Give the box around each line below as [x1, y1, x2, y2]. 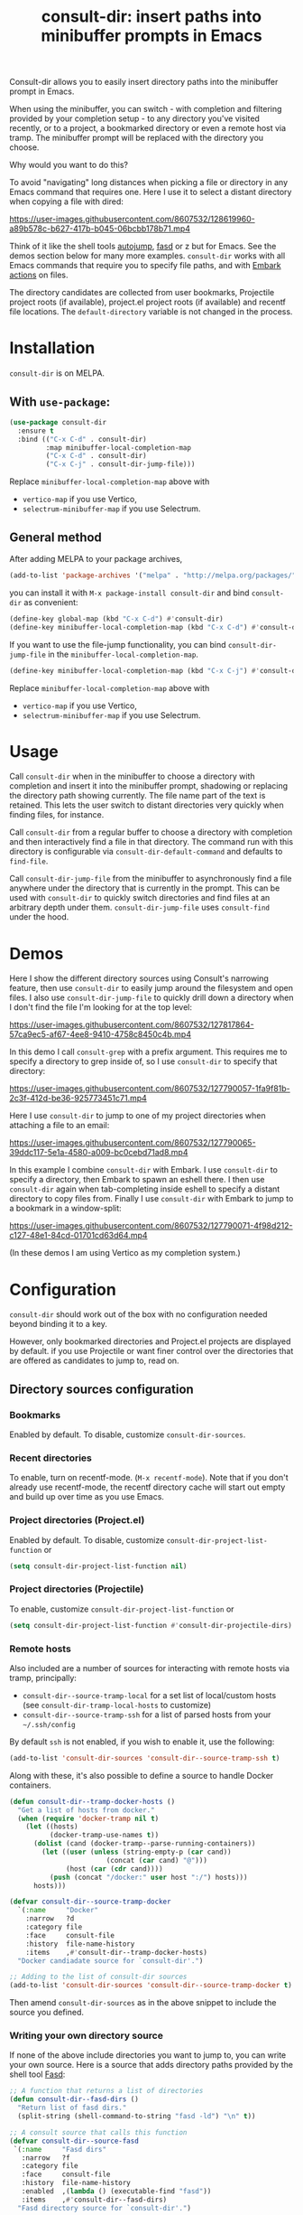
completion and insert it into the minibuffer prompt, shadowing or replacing [9, 780, 289, 791]
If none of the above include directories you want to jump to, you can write [9, 2050, 287, 2061]
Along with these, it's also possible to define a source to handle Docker [9, 1770, 274, 1780]
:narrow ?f [21, 2153, 70, 2163]
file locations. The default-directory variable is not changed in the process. [9, 306, 293, 317]
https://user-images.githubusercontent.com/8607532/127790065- [9, 1137, 256, 1148]
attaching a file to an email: [9, 1120, 110, 1131]
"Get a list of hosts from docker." [17, 1805, 155, 1815]
